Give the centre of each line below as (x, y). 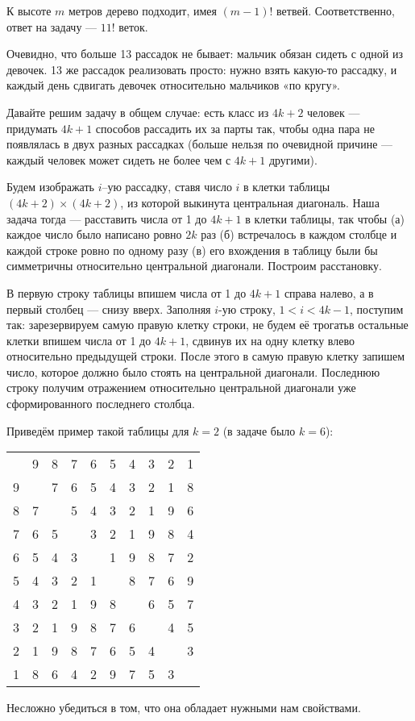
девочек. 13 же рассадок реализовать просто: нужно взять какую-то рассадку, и (202, 69)
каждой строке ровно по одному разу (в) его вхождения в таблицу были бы (192, 250)
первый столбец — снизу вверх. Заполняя (109, 308)
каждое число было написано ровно (94, 234)
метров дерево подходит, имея (143, 10)
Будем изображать (50, 187)
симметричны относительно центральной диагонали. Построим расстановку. (195, 266)
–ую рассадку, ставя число (167, 187)
